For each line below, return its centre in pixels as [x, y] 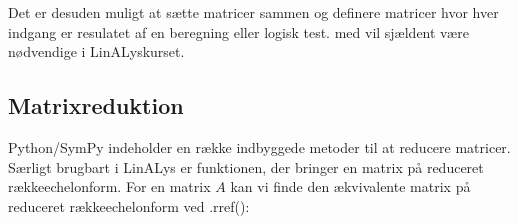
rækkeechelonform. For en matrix [109, 186]
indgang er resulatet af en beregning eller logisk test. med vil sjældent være [238, 31]
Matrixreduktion [96, 105]
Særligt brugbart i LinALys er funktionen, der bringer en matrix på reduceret [246, 166]
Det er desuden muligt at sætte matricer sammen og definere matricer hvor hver [253, 12]
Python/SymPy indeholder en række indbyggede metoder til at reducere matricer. [259, 146]
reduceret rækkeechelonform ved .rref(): [129, 205]
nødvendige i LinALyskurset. [96, 51]
